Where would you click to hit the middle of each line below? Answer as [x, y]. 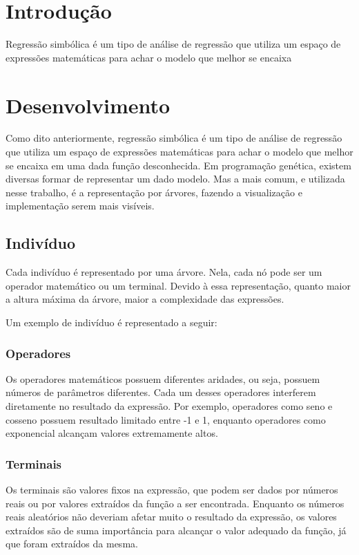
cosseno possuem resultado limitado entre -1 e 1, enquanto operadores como [166, 419]
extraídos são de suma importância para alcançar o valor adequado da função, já [176, 530]
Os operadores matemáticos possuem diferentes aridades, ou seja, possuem [163, 378]
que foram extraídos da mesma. [72, 544]
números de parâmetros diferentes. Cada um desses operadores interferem [161, 392]
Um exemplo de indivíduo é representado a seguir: [111, 322]
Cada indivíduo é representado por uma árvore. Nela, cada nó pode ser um [164, 272]
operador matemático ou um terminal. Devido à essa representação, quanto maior [178, 285]
